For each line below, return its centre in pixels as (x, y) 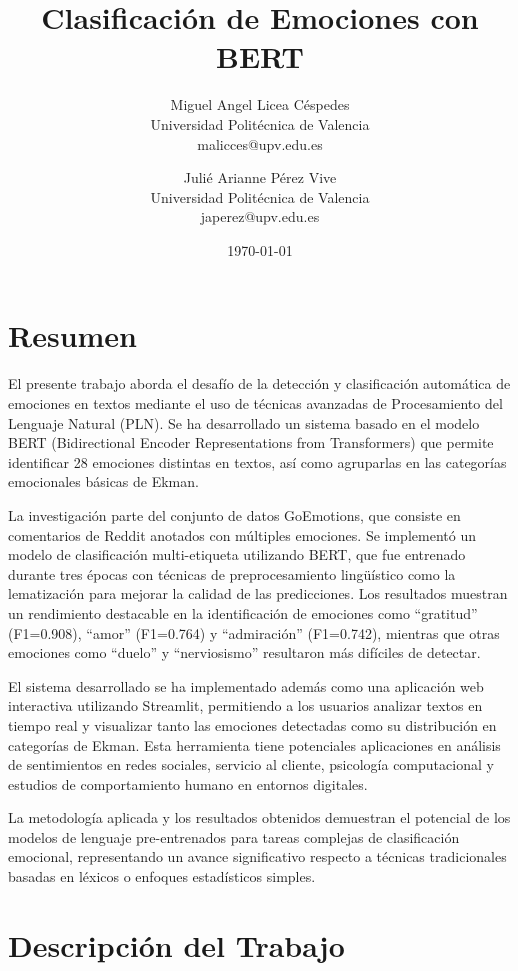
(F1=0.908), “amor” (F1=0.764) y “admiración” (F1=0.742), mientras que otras (254, 632)
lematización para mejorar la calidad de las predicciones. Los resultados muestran (258, 593)
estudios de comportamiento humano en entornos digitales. (188, 783)
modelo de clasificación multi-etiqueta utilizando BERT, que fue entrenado (237, 554)
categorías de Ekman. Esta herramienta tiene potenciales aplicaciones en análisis (254, 744)
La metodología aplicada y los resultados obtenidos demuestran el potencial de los (259, 817)
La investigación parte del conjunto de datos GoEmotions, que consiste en (234, 514)
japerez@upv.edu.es (260, 216)
